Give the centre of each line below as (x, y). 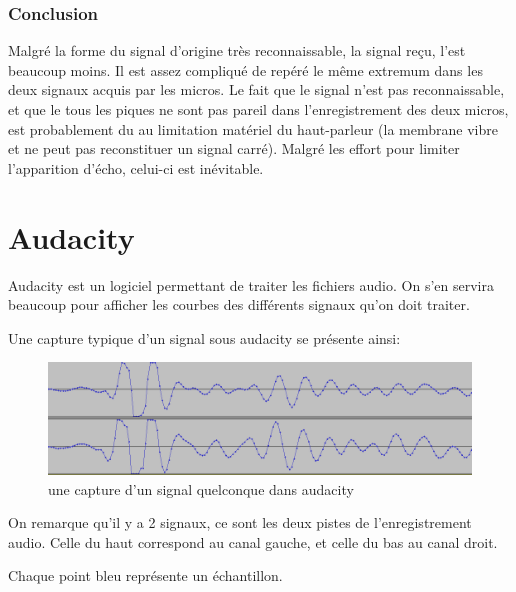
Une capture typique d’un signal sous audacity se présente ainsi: (204, 337)
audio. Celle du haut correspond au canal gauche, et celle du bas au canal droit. (253, 541)
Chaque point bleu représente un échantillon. (145, 575)
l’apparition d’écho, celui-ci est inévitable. (136, 167)
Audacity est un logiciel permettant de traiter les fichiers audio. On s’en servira (251, 284)
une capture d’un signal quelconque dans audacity (201, 488)
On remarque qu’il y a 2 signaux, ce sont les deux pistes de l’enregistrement (240, 522)
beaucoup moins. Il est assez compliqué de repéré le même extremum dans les (245, 69)
